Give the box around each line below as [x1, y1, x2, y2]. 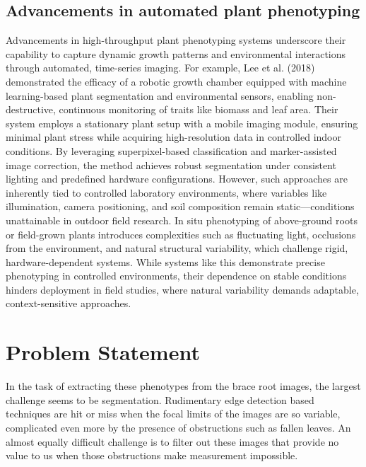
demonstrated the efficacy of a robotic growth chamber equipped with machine [6, 74, 347, 88]
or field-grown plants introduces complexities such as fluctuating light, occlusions [6, 226, 356, 241]
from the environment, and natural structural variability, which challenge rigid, [6, 241, 348, 255]
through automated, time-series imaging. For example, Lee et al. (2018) [6, 60, 315, 75]
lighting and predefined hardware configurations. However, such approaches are [6, 171, 348, 186]
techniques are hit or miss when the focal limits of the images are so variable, [6, 406, 341, 421]
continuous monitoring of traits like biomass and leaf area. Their [59, 102, 338, 117]
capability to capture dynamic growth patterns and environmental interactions [6, 46, 346, 61]
